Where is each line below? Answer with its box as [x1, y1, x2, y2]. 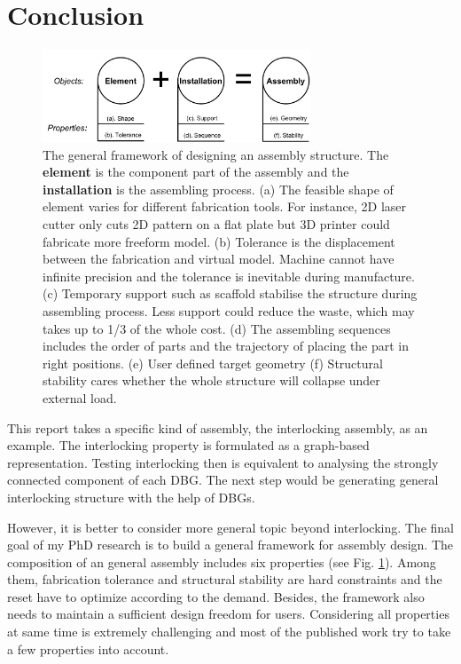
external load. [43, 388, 117, 407]
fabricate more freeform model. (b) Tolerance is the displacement [43, 232, 395, 250]
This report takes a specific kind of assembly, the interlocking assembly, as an [7, 418, 428, 437]
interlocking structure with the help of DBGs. [7, 487, 255, 506]
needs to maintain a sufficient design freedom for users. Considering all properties [7, 605, 449, 623]
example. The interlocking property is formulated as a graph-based [7, 436, 370, 455]
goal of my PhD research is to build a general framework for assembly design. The [7, 535, 454, 554]
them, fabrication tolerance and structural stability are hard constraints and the [7, 570, 442, 589]
